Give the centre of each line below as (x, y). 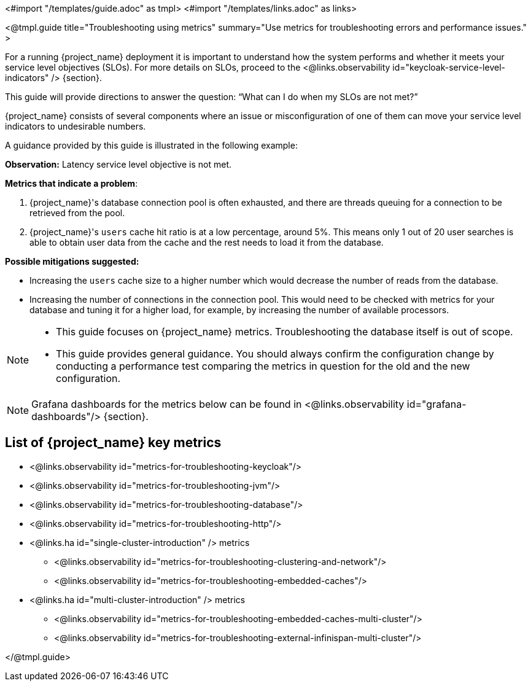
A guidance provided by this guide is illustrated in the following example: (151, 145)
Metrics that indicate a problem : (72, 183)
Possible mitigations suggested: (72, 261)
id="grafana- (436, 404)
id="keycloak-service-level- (449, 67)
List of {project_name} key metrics (113, 443)
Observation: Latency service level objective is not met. (118, 164)
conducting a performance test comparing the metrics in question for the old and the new (263, 366)
